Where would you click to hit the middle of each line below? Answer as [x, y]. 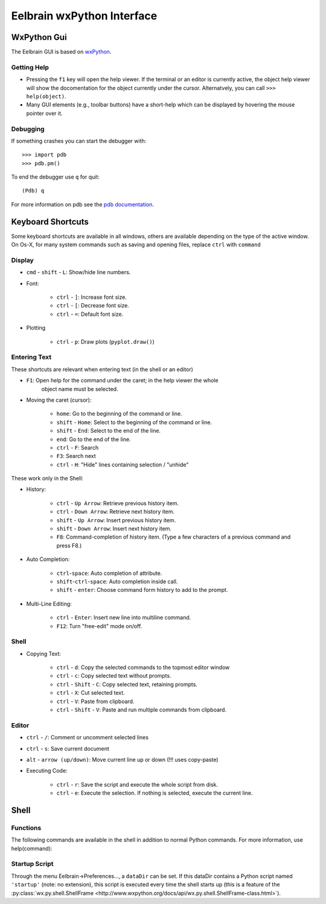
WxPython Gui [39, 37]
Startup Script [32, 864]
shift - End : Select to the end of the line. [109, 431]
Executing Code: [47, 771]
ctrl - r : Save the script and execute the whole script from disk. [137, 784]
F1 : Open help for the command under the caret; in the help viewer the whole [122, 381]
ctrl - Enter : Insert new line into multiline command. [124, 618]
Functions [26, 828]
